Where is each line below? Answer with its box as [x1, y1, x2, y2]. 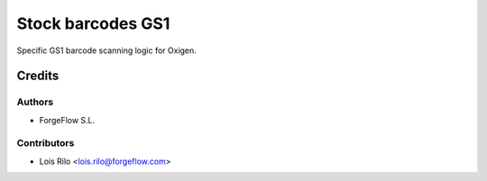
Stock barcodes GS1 [16, 14, 170, 33]
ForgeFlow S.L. [39, 114, 96, 125]
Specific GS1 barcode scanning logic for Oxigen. [16, 45, 198, 56]
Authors [16, 95, 54, 108]
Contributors [16, 137, 75, 149]
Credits [16, 68, 60, 84]
